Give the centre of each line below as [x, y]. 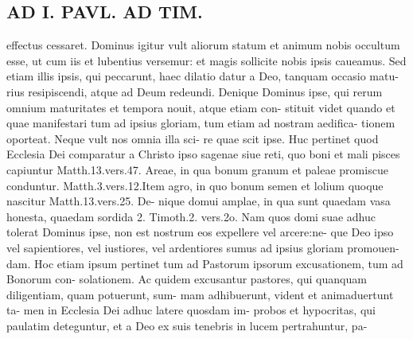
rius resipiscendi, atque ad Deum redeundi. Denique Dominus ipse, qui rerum [195, 91]
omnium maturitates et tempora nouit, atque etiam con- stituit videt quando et [201, 107]
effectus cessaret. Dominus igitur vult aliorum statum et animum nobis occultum [203, 45]
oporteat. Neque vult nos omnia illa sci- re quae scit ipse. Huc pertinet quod [193, 138]
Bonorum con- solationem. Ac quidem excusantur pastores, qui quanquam [187, 279]
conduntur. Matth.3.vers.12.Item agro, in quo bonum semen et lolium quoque [195, 185]
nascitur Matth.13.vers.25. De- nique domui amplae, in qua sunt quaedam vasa [199, 201]
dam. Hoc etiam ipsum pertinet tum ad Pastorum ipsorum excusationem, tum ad [205, 263]
